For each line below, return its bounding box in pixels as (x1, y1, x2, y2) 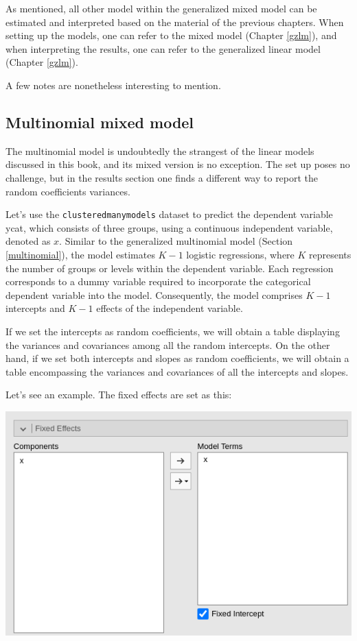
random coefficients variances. (5, 184, 130, 198)
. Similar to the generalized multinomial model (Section (59, 234, 293, 248)
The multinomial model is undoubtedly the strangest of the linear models (5, 143, 314, 158)
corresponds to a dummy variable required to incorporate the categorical (5, 274, 311, 289)
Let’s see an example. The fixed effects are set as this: (5, 387, 232, 402)
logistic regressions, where (186, 247, 295, 261)
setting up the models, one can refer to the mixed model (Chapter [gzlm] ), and (5, 28, 337, 43)
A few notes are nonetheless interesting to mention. (5, 77, 221, 92)
